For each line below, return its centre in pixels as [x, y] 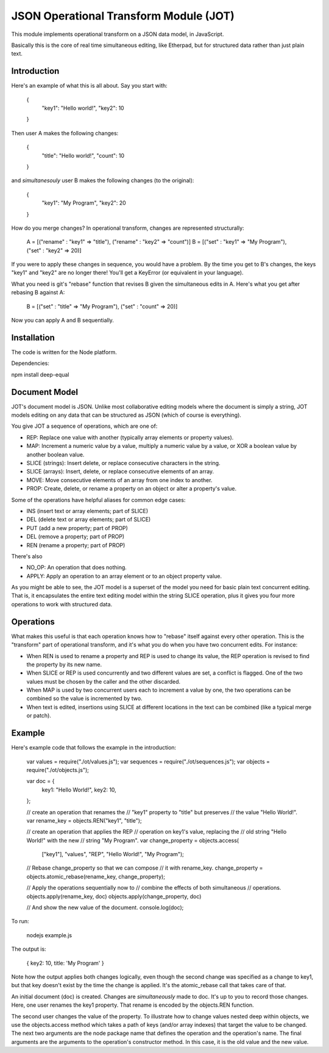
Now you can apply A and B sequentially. [62, 321]
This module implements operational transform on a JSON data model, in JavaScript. [118, 34]
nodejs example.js [49, 935]
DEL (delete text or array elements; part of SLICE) [89, 519]
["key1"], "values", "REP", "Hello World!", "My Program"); [113, 854]
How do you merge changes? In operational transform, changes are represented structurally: [128, 228]
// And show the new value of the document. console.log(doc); [105, 907]
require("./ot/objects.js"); [58, 770]
